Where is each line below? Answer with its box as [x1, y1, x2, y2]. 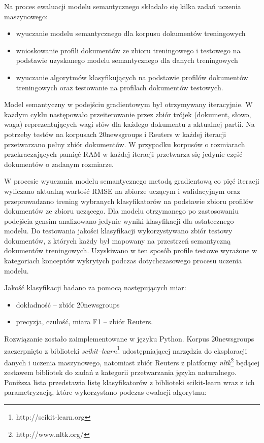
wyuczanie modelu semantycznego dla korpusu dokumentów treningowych [16, 28, 246, 39]
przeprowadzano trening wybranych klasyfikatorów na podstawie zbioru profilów [4, 195, 254, 206]
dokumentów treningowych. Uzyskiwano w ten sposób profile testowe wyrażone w [4, 245, 257, 256]
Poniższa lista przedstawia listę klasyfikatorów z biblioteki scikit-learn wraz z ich [4, 377, 255, 387]
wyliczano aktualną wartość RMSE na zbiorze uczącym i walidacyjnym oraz [4, 185, 240, 196]
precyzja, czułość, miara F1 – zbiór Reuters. [16, 316, 153, 327]
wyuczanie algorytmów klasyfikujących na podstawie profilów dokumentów [16, 72, 248, 82]
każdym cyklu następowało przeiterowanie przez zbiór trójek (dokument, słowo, [4, 109, 251, 119]
